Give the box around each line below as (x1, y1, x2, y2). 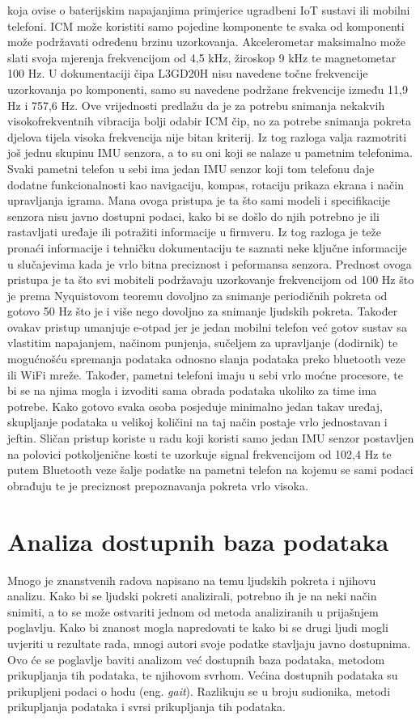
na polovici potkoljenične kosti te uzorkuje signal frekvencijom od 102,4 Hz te (7, 445, 392, 462)
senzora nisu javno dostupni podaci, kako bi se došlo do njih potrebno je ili (7, 207, 380, 224)
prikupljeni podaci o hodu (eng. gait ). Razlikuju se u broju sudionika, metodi (7, 682, 391, 699)
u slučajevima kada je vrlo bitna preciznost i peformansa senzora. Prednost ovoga (7, 255, 412, 272)
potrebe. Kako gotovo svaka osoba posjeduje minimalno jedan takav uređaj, (7, 397, 383, 414)
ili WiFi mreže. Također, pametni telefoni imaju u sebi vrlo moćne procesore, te (7, 366, 403, 383)
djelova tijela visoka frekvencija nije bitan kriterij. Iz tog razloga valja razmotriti (7, 128, 407, 145)
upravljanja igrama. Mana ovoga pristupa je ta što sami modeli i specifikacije (7, 192, 390, 209)
